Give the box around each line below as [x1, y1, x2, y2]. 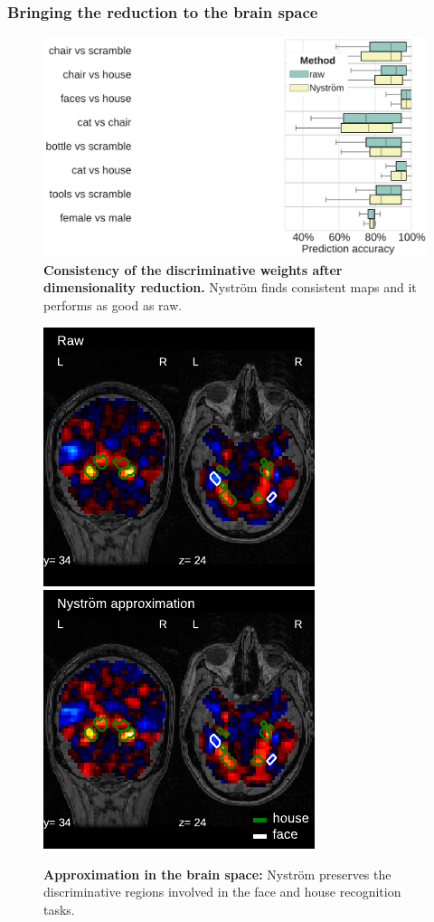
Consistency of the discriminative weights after [43, 260, 343, 279]
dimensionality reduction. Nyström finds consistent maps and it [43, 278, 417, 297]
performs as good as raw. [43, 296, 183, 315]
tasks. [43, 900, 75, 919]
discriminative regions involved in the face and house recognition [43, 882, 401, 901]
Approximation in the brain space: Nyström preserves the [43, 864, 392, 883]
